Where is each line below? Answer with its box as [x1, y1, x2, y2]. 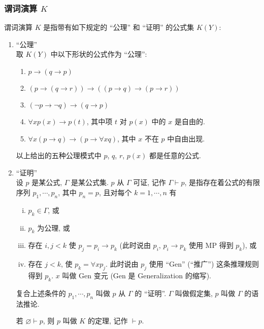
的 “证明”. [135, 287, 167, 298]
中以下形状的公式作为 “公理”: [50, 49, 147, 59]
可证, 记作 [133, 177, 166, 188]
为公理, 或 [37, 222, 70, 233]
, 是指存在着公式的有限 [184, 177, 260, 188]
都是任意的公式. [149, 150, 201, 161]
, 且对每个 [98, 187, 132, 197]
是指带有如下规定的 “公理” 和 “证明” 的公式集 [43, 22, 194, 32]
